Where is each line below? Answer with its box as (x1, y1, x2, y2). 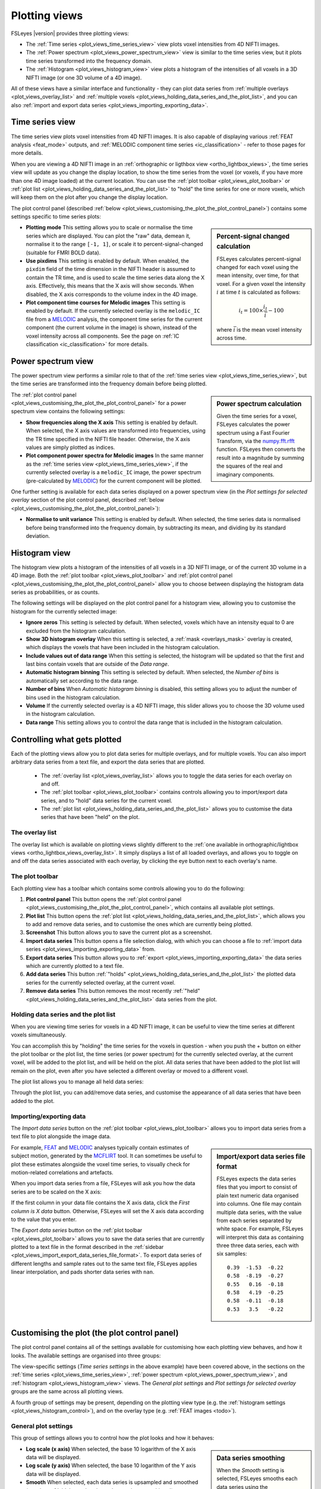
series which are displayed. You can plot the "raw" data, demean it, (26, 232, 191, 239)
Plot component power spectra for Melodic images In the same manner (26, 452, 204, 459)
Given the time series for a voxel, (216, 412, 297, 419)
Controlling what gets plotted (11, 734, 122, 744)
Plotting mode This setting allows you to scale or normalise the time (26, 224, 193, 231)
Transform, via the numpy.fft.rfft (216, 438, 295, 445)
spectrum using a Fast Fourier (216, 429, 290, 436)
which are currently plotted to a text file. (26, 962, 124, 970)
